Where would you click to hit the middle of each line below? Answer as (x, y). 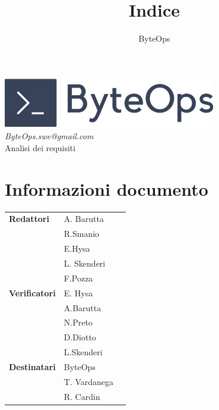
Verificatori (32, 292)
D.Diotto (80, 337)
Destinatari (32, 366)
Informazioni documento (107, 188)
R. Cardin (82, 396)
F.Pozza (78, 278)
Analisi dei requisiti (40, 147)
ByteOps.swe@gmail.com (49, 136)
